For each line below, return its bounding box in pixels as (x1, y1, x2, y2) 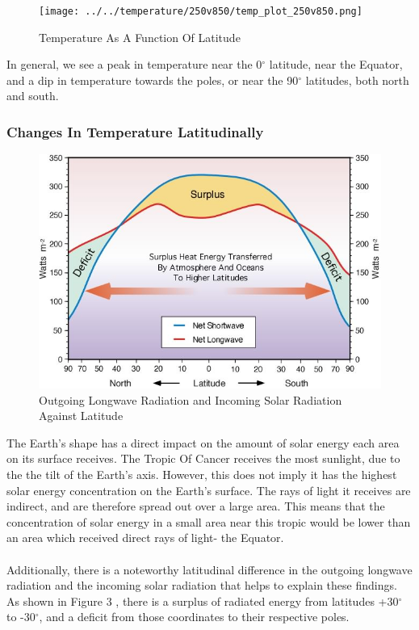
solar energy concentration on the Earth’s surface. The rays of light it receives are (6, 481, 411, 498)
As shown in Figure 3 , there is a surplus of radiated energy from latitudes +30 (6, 592, 399, 609)
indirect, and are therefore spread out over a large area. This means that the (6, 498, 385, 514)
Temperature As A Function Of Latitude (39, 28, 241, 45)
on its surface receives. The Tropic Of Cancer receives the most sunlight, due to (6, 450, 400, 467)
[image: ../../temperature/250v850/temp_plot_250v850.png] (39, 6, 362, 17)
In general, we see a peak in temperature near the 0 (6, 56, 262, 73)
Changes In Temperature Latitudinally (6, 121, 264, 141)
